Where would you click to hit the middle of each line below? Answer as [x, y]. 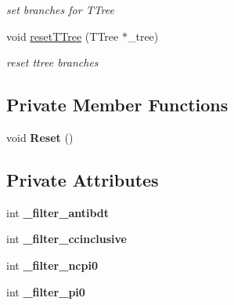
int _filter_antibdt [58, 212]
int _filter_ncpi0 [52, 265]
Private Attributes [83, 179]
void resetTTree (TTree [63, 36]
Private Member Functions [117, 105]
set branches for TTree [60, 9]
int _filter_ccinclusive [67, 239]
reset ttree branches [52, 62]
